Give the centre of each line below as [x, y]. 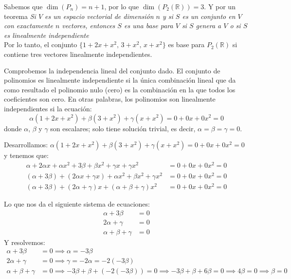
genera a [209, 26]
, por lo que [122, 6]
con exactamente [28, 26]
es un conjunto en [209, 16]
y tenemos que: [26, 155]
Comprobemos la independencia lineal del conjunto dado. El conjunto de [112, 70]
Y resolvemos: [25, 242]
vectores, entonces [89, 26]
